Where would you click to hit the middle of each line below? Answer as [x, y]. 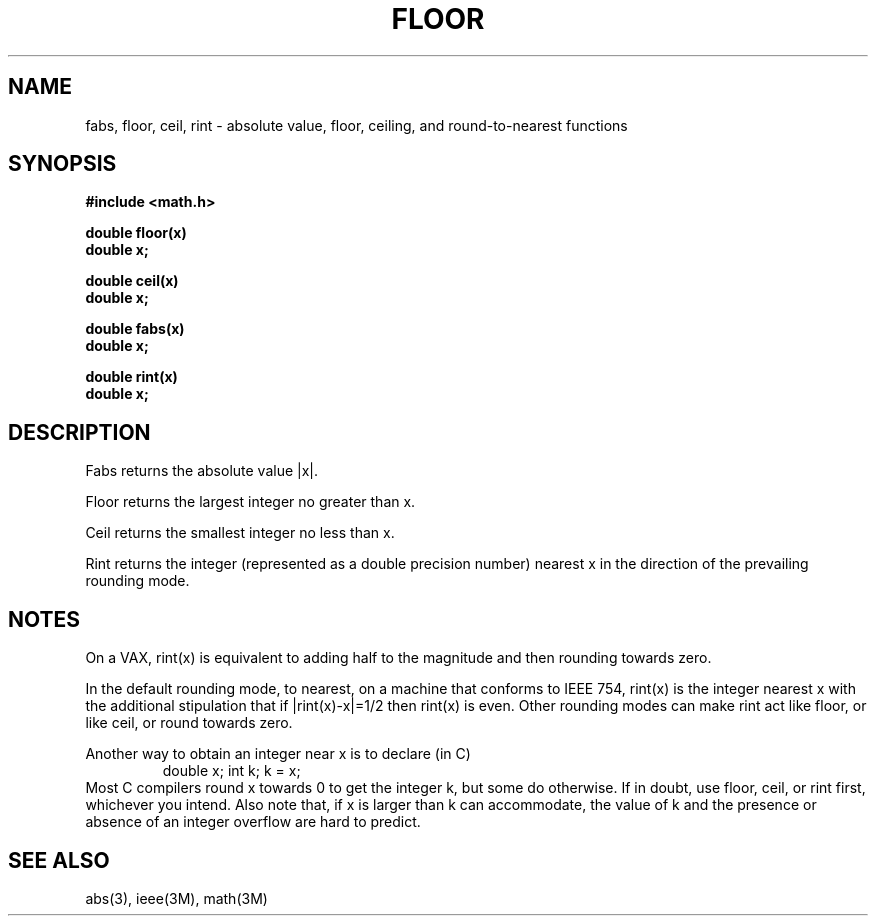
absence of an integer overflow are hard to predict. [253, 822]
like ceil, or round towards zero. [189, 723]
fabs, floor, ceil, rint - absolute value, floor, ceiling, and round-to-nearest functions [356, 125]
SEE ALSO [59, 860]
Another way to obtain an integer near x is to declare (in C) [278, 754]
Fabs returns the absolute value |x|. [202, 471]
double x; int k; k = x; [231, 771]
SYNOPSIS [62, 164]
